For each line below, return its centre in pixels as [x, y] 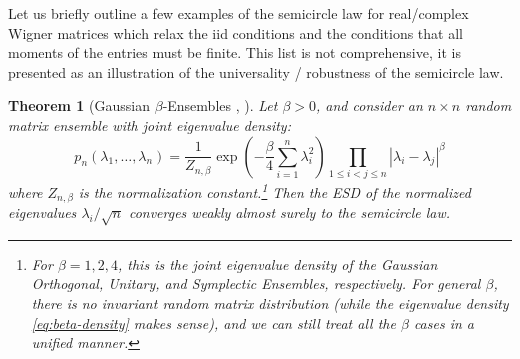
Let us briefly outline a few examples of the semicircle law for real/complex [238, 13]
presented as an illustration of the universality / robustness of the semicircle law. [256, 71]
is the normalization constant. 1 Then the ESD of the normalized [274, 190]
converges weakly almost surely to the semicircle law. [289, 212]
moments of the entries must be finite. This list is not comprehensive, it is [234, 52]
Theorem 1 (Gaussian [79, 105]
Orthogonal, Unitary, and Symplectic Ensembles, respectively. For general [256, 283]
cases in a [444, 322]
